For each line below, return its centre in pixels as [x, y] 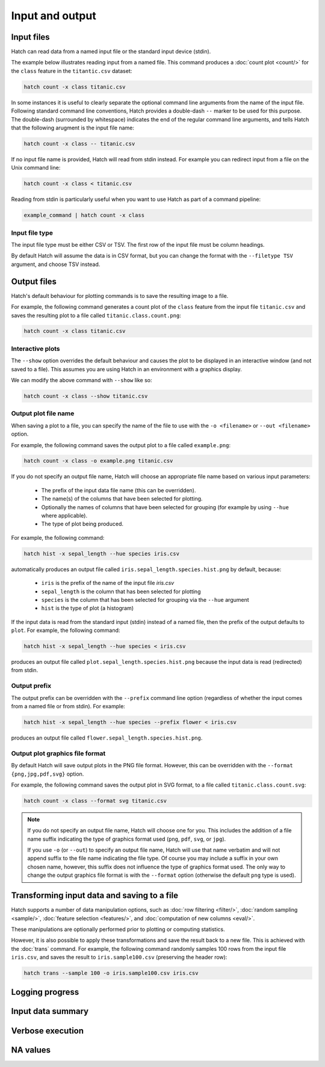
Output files [34, 281]
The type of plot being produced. [82, 524]
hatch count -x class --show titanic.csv [86, 396]
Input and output [54, 16]
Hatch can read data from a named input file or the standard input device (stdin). [111, 52]
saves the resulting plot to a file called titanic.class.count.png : [96, 315]
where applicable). [64, 516]
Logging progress [45, 992]
